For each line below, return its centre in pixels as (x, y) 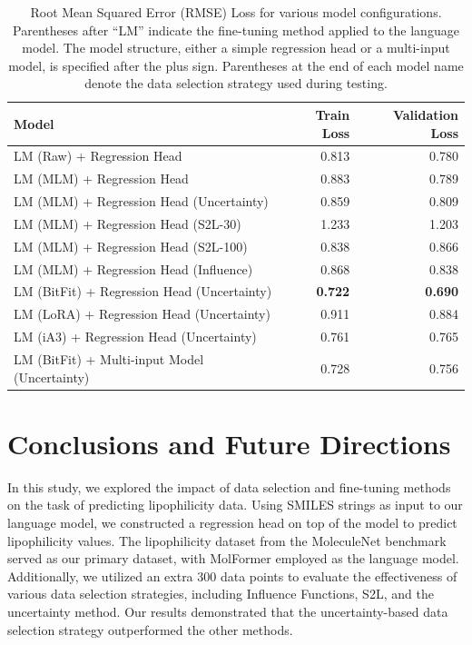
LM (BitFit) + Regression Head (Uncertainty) (143, 291)
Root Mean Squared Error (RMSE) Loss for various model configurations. (236, 12)
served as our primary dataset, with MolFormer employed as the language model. (233, 558)
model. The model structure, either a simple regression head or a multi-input (236, 48)
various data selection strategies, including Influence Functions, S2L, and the (221, 594)
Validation (425, 114)
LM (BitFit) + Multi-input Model (109, 359)
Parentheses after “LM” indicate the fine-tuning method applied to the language (236, 30)
